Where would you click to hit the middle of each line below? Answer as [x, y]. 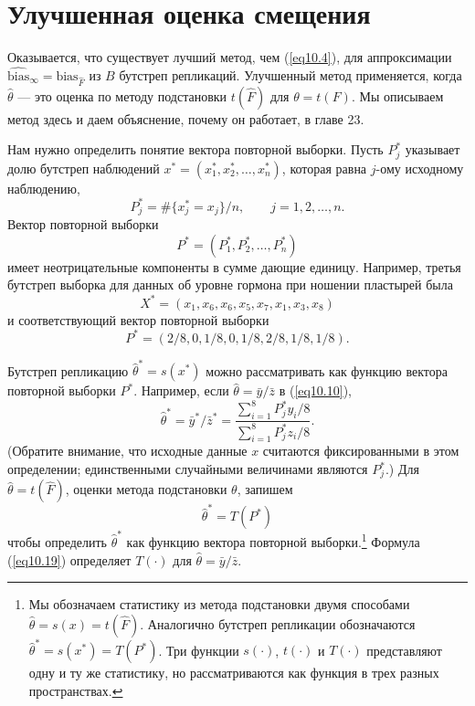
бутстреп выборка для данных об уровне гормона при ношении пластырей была [230, 285]
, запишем [265, 489]
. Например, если [181, 390]
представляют [404, 650]
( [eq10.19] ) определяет [69, 559]
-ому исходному [420, 168]
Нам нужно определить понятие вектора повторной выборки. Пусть [195, 149]
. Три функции [199, 650]
